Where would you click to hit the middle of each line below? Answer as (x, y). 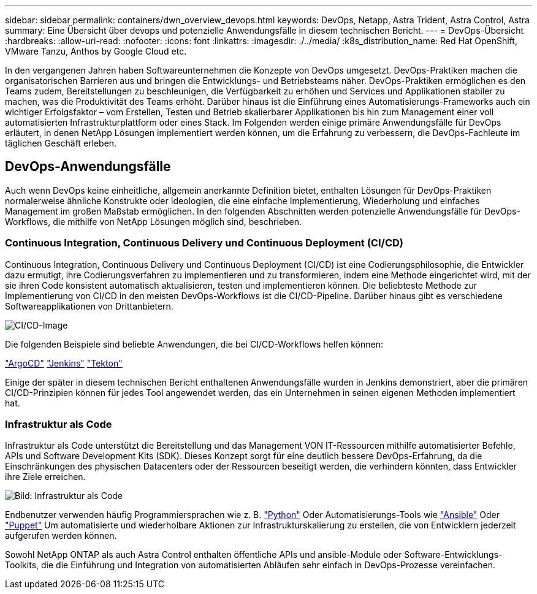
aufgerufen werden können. (61, 536)
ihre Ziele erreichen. (45, 477)
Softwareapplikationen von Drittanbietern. (89, 306)
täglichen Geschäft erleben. (61, 143)
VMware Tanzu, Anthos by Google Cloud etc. (96, 51)
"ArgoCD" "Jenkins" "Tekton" (64, 363)
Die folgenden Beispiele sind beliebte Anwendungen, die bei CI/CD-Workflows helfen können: (194, 344)
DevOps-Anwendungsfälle (88, 167)
